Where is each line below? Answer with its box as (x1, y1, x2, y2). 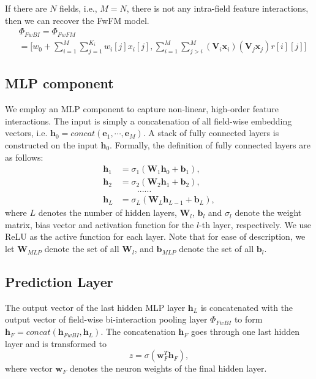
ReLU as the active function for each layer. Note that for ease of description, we (5, 230, 306, 243)
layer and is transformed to (5, 337, 107, 350)
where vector (5, 362, 53, 375)
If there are (5, 2, 47, 14)
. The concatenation (100, 325, 176, 338)
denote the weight (235, 206, 302, 219)
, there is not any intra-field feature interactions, (126, 2, 309, 14)
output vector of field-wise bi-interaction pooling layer (5, 313, 208, 326)
